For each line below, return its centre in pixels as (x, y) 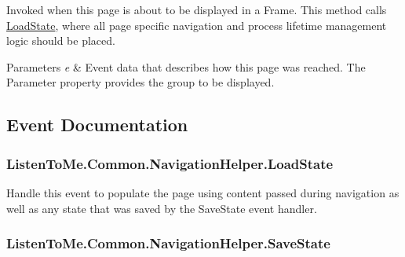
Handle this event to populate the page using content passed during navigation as (203, 192)
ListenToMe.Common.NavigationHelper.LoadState (170, 163)
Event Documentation (97, 125)
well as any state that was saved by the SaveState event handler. (162, 208)
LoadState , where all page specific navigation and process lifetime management (197, 25)
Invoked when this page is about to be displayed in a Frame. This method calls (197, 9)
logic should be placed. (61, 40)
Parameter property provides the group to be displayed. (140, 82)
